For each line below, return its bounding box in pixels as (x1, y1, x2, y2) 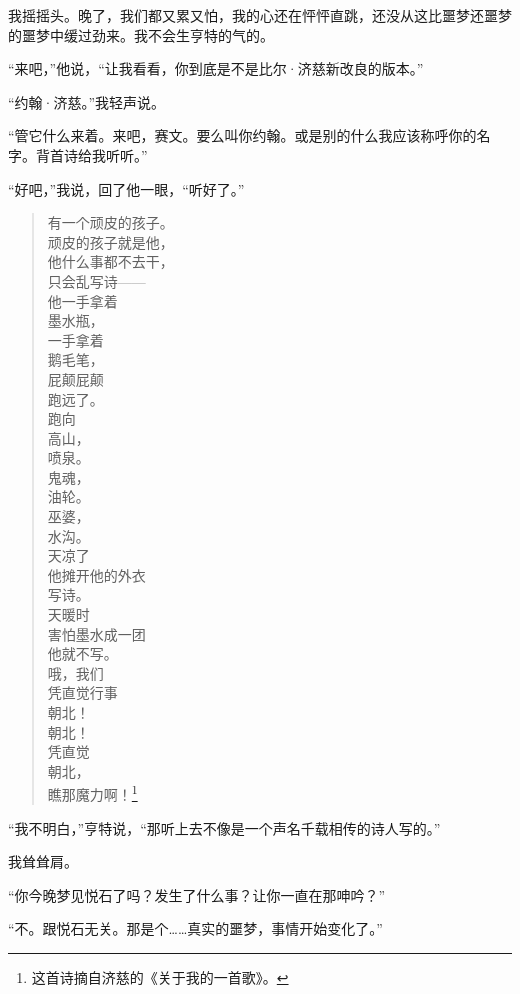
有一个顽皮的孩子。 (47, 212, 174, 233)
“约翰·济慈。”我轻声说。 (8, 91, 166, 112)
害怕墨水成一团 (47, 623, 146, 644)
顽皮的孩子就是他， (47, 231, 174, 252)
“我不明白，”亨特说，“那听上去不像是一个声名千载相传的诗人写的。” (8, 817, 441, 838)
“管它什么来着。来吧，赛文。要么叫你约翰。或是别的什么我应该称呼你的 (8, 125, 477, 146)
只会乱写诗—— (47, 270, 146, 291)
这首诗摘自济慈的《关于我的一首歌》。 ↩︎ (31, 967, 289, 987)
